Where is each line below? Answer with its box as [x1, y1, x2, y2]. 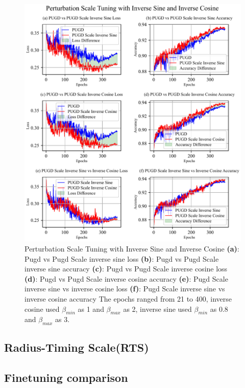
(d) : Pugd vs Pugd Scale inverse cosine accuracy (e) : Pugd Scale [24, 273, 228, 284]
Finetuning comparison [4, 370, 128, 385]
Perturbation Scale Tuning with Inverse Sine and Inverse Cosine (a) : [24, 243, 239, 254]
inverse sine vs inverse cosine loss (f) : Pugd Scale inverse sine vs [24, 283, 225, 294]
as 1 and [78, 303, 104, 314]
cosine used [24, 303, 60, 314]
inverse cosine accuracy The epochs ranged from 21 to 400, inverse [24, 293, 232, 304]
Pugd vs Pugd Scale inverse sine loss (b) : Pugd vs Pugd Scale [24, 253, 219, 264]
